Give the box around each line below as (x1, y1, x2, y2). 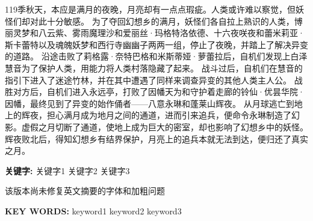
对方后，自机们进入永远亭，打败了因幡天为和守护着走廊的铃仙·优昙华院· (13, 85, 305, 98)
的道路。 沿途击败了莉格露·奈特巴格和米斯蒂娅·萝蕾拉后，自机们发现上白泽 (5, 50, 308, 62)
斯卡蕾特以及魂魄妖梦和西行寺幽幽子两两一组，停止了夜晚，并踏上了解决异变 (5, 38, 308, 50)
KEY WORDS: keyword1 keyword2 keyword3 (5, 204, 182, 217)
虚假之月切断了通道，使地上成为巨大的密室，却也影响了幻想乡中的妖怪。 (21, 120, 308, 133)
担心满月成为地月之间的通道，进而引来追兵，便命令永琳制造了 (46, 109, 291, 121)
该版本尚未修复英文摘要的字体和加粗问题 (5, 184, 165, 197)
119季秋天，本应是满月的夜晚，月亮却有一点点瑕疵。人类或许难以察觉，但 (5, 3, 296, 15)
